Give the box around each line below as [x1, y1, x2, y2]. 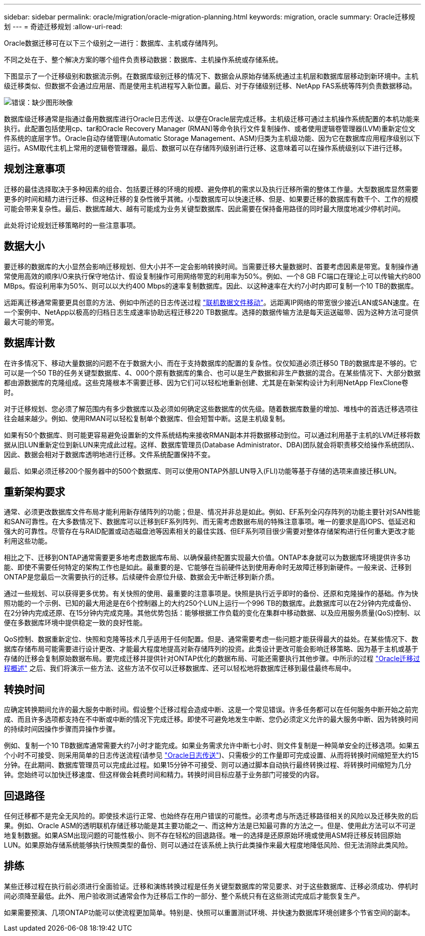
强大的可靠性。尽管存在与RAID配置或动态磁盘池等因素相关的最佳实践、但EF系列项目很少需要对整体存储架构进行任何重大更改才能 [4, 527, 415, 536]
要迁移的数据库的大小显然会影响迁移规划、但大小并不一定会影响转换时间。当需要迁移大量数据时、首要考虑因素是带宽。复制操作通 [4, 262, 418, 271]
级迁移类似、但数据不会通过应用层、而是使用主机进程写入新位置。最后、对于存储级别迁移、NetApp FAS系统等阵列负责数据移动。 [4, 82, 416, 90]
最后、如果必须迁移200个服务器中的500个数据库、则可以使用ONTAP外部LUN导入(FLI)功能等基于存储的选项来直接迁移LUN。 [4, 466, 401, 475]
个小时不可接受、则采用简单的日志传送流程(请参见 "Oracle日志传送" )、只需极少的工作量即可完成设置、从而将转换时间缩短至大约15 [4, 751, 419, 760]
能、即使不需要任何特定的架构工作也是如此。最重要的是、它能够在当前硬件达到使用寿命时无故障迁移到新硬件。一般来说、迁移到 [4, 563, 411, 572]
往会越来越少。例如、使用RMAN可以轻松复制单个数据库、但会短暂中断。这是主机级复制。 [4, 414, 289, 423]
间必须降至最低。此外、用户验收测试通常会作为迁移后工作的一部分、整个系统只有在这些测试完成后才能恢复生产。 [4, 891, 364, 900]
